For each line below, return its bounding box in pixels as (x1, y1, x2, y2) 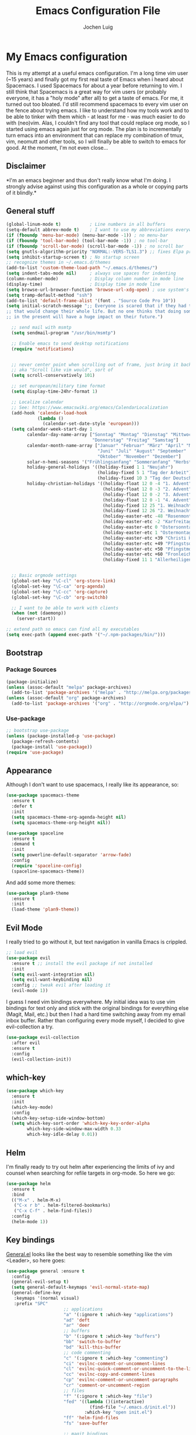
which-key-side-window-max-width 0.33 (27, 1126, 121, 1132)
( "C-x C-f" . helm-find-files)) (13, 1208, 93, 1214)
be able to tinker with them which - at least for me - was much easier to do (6, 113, 185, 120)
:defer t (11, 804, 33, 809)
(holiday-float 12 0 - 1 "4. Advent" (102, 497, 192, 503)
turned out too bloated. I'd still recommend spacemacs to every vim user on (6, 101, 188, 108)
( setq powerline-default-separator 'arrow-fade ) (11, 852, 132, 858)
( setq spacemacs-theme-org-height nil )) (11, 819, 111, 826)
